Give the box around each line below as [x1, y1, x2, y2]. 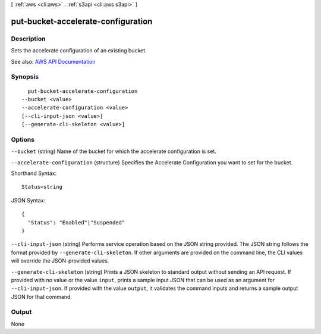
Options [11, 135, 35, 143]
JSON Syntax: [11, 196, 46, 204]
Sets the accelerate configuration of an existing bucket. [11, 47, 147, 54]
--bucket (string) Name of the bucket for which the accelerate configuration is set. [11, 148, 216, 155]
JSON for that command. [11, 293, 73, 300]
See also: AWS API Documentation [11, 58, 96, 65]
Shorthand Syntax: [11, 170, 56, 177]
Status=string [21, 183, 62, 191]
